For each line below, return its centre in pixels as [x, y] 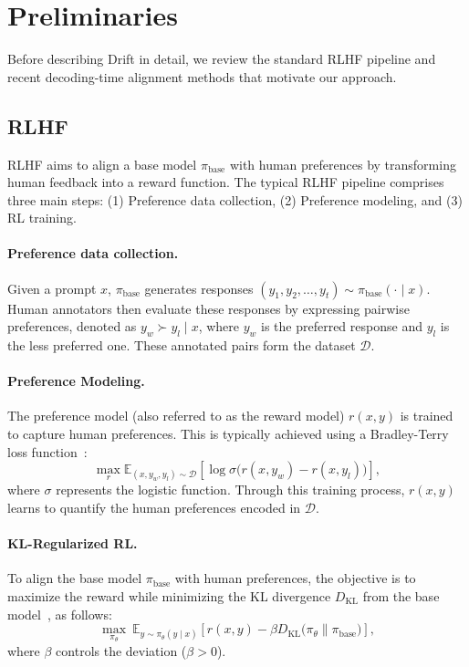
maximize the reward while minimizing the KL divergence [169, 596]
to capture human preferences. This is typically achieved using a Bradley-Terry [228, 434]
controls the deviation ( [121, 650]
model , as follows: [60, 614]
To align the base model [75, 578]
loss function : [47, 451]
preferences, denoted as [72, 326]
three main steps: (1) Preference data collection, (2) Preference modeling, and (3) [235, 199]
